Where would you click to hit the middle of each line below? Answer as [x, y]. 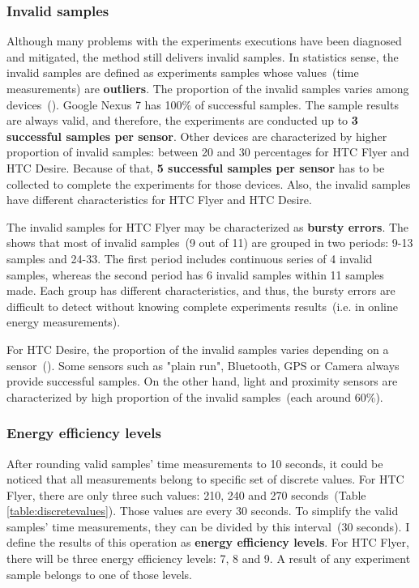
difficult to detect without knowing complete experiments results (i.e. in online [202, 306]
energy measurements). [64, 322]
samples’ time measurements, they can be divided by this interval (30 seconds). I [208, 526]
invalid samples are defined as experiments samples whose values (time [183, 72]
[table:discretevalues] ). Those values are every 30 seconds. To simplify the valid [203, 511]
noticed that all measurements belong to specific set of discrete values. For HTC [205, 479]
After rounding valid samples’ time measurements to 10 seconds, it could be [195, 463]
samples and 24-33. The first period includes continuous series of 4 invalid [190, 258]
